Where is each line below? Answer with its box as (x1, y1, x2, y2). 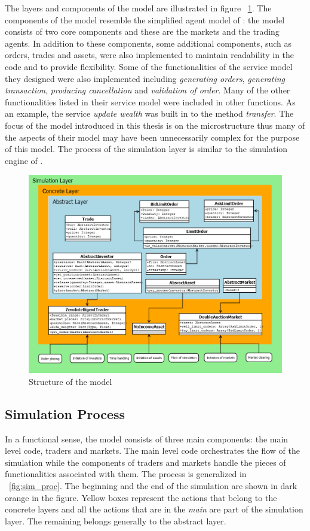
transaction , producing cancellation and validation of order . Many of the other (5, 84, 290, 96)
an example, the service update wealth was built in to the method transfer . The (5, 107, 294, 120)
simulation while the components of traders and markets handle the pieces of (5, 456, 286, 468)
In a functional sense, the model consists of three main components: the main (5, 432, 288, 445)
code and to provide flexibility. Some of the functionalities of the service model (5, 60, 293, 72)
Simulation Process (5, 404, 125, 423)
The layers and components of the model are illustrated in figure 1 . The (5, 2, 272, 14)
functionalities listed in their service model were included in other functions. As (5, 95, 296, 108)
